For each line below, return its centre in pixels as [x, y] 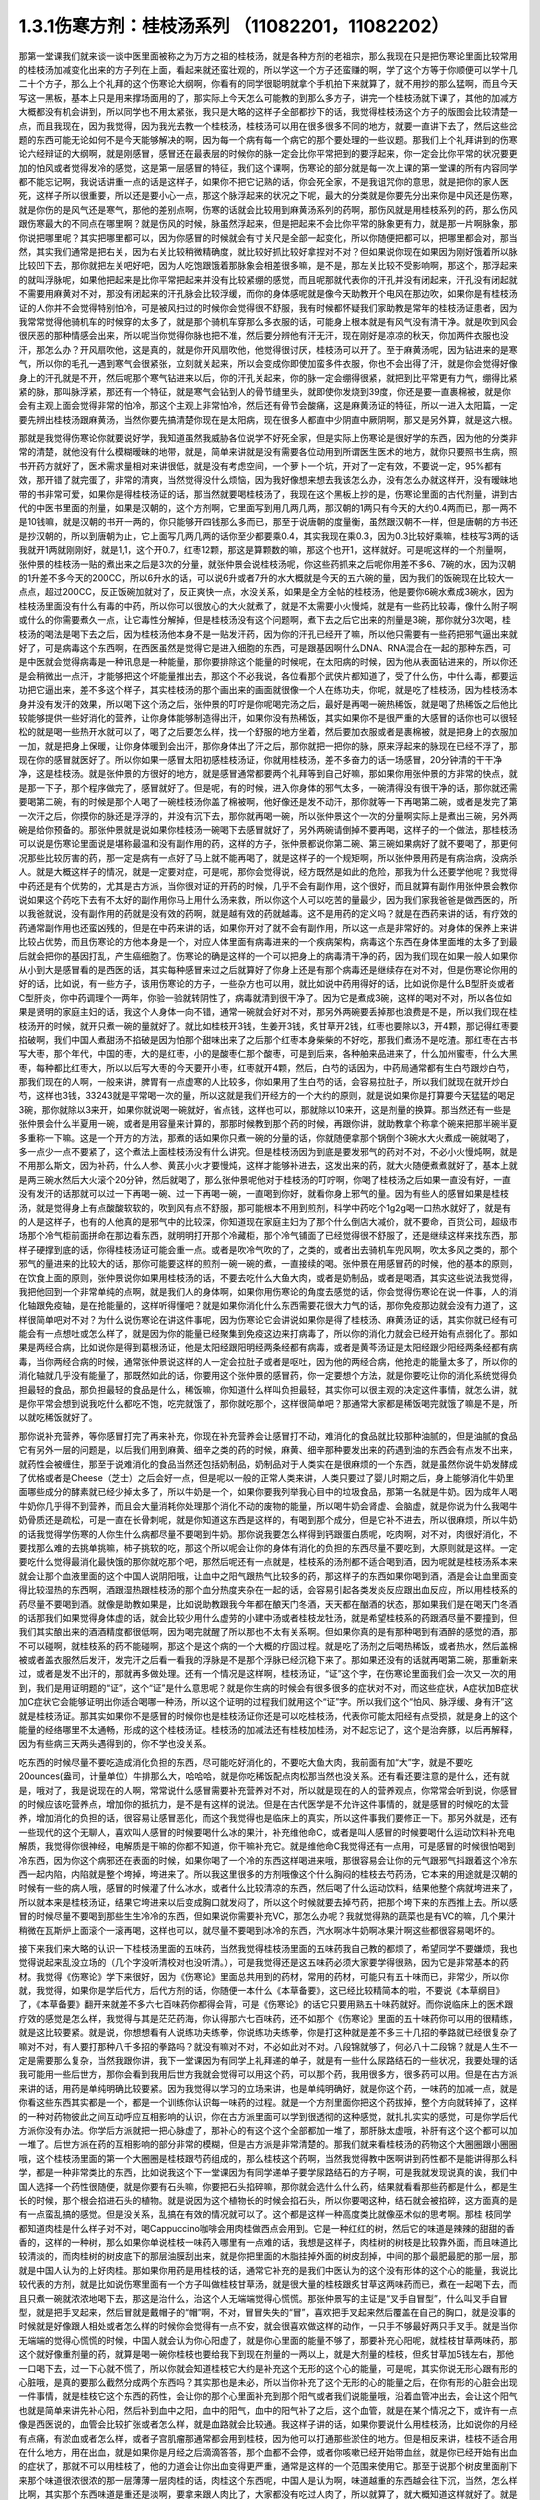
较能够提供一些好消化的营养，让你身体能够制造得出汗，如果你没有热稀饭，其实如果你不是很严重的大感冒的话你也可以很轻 [268, 717]
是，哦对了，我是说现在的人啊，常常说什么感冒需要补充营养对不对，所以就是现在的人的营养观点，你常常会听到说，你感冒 [268, 1790]
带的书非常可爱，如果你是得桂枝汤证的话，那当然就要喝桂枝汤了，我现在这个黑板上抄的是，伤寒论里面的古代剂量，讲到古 [268, 494]
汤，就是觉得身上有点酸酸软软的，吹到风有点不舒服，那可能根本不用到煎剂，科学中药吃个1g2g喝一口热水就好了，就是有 [265, 1207]
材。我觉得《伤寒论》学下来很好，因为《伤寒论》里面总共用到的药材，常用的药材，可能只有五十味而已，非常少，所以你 [263, 1976]
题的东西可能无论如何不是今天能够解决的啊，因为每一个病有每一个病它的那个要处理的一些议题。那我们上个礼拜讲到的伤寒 [268, 139]
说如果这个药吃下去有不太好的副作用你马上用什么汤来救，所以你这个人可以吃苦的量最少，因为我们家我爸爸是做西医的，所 [268, 899]
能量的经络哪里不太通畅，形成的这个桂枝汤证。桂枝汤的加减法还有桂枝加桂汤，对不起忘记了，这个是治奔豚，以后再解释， [268, 1730]
